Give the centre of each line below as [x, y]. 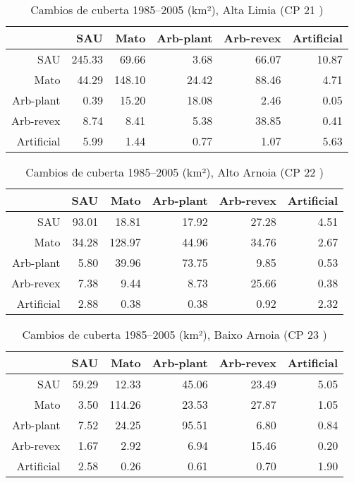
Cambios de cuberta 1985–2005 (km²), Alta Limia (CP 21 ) [177, 10]
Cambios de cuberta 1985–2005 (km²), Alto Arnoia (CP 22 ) [175, 172]
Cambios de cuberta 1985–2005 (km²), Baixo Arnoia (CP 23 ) [175, 334]
